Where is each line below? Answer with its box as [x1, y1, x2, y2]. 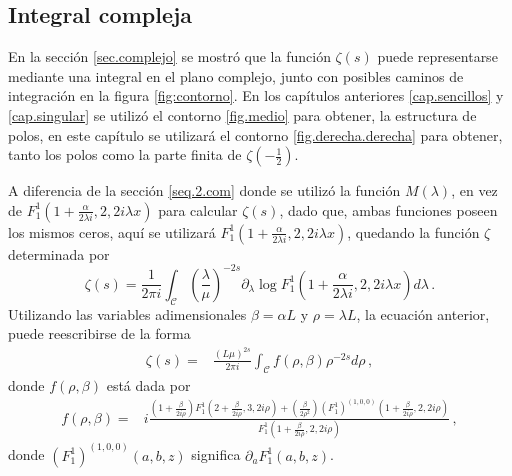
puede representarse [377, 46, 498, 67]
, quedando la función [347, 221, 480, 242]
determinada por [8, 243, 110, 264]
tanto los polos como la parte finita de [8, 144, 242, 165]
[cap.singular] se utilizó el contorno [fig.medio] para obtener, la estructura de [8, 104, 477, 125]
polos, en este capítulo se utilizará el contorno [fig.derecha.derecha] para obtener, [8, 124, 503, 145]
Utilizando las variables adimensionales [8, 303, 247, 324]
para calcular [158, 199, 238, 220]
